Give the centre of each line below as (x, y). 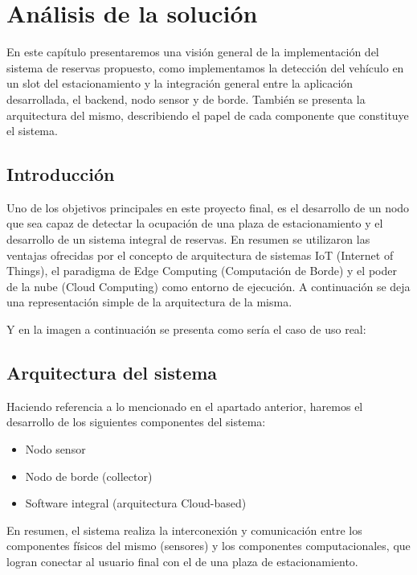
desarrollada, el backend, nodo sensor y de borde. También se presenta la (186, 99)
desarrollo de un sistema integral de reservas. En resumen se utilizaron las (188, 239)
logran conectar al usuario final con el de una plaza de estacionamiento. (182, 561)
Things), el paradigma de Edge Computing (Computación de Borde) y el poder (202, 271)
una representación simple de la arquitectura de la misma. (149, 302)
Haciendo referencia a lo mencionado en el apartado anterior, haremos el (185, 406)
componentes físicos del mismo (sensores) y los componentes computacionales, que (208, 546)
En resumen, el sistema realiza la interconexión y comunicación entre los (184, 530)
